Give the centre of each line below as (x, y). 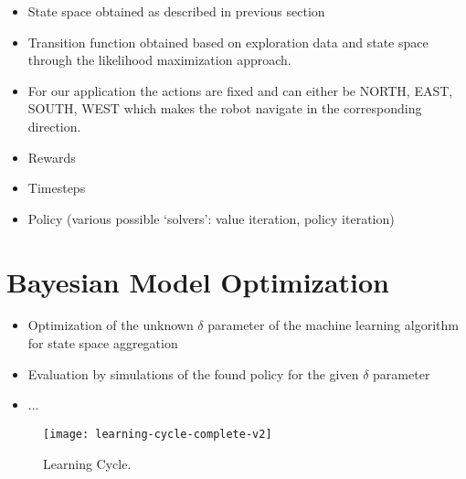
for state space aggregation (103, 343)
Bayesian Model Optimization (198, 281)
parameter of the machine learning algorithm (333, 325)
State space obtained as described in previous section (176, 11)
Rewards (52, 157)
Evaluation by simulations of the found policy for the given (193, 373)
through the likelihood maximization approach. (159, 60)
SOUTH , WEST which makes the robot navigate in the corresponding (225, 108)
